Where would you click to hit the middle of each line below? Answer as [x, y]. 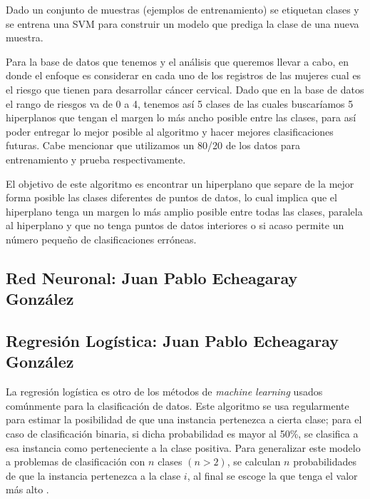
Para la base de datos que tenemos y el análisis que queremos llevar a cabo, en [177, 61]
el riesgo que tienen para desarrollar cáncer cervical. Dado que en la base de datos [185, 89]
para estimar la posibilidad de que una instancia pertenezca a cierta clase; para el [184, 419]
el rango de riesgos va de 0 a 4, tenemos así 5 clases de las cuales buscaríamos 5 [180, 103]
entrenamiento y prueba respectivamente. [96, 159]
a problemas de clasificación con [76, 462]
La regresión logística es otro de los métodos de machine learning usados [164, 392]
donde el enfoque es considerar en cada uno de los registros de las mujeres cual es [184, 75]
